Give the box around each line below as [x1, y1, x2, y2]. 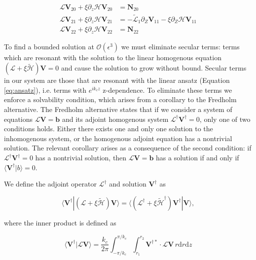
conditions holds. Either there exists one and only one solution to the [4, 123, 213, 134]
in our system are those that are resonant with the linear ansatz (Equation [4, 75, 230, 85]
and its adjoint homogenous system [62, 113, 169, 124]
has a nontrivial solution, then [35, 152, 127, 163]
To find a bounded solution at [4, 41, 94, 51]
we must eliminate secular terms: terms [121, 41, 240, 51]
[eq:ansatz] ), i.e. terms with [4, 84, 87, 95]
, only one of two [199, 113, 251, 124]
